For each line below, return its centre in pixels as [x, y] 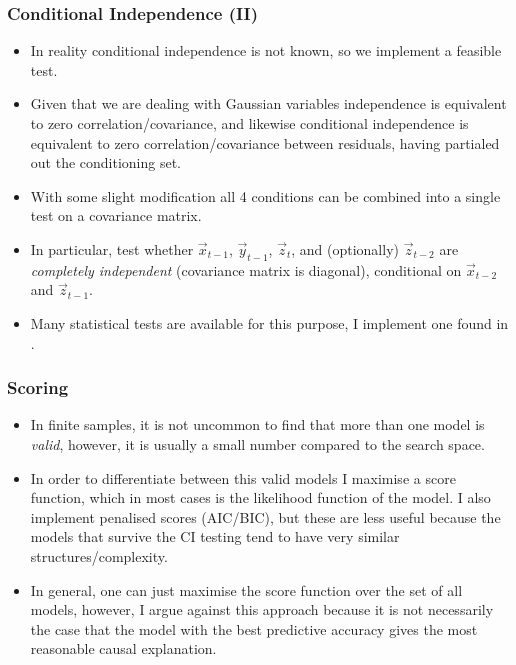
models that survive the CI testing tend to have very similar [215, 536]
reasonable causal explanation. [123, 648]
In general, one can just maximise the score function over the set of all [246, 589]
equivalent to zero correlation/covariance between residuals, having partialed [265, 142]
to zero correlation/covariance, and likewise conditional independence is [249, 123]
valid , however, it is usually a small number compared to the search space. [257, 443]
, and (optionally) [345, 248]
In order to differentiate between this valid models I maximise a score [243, 477]
